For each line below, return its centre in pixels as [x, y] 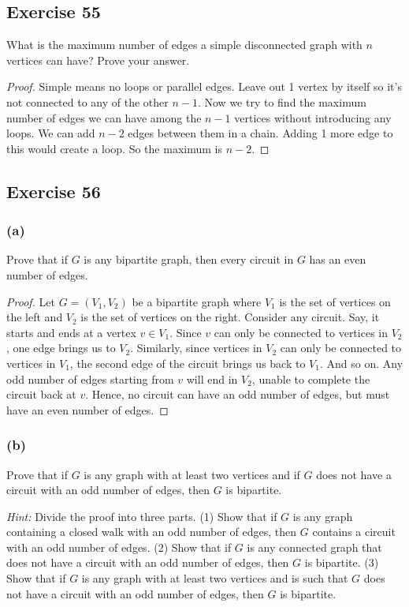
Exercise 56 [54, 191]
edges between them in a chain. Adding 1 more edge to [260, 133]
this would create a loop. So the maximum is [114, 148]
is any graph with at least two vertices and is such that [215, 578]
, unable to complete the [311, 378]
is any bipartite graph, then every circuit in [189, 259]
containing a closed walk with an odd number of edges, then [152, 532]
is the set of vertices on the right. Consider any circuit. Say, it [230, 317]
